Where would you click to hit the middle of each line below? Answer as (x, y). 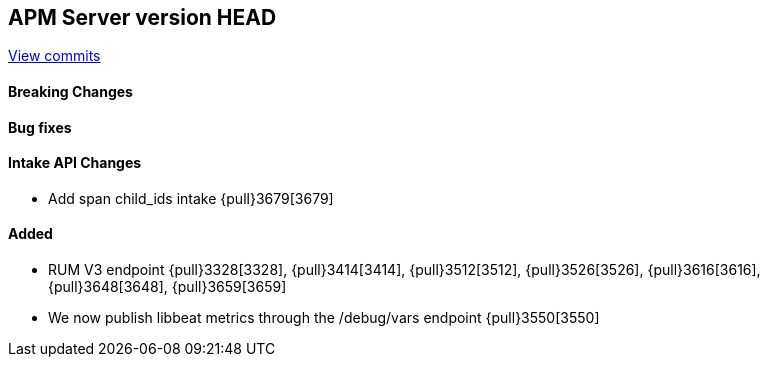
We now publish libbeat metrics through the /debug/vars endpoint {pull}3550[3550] (324, 318)
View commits (54, 56)
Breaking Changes (70, 92)
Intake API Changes (75, 163)
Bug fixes (40, 127)
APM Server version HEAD (142, 17)
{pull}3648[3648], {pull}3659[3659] (167, 287)
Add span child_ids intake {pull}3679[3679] (191, 198)
